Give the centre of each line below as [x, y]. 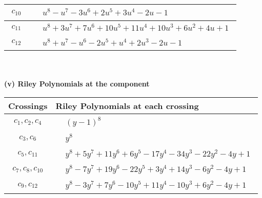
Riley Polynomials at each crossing [127, 105]
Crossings [28, 105]
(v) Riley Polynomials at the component [77, 84]
